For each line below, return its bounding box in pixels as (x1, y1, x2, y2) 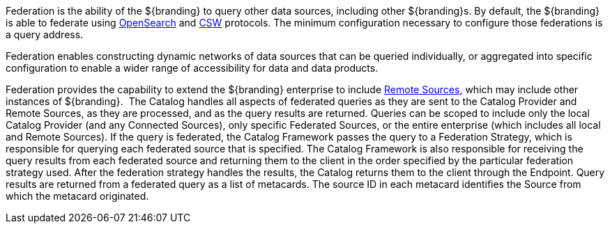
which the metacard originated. (6, 190, 149, 202)
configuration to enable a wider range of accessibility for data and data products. (6, 62, 379, 74)
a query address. (6, 29, 84, 40)
